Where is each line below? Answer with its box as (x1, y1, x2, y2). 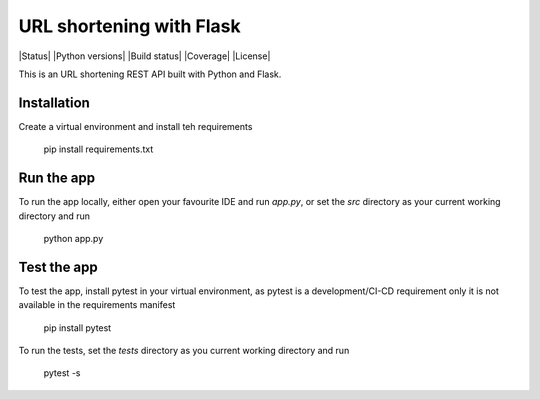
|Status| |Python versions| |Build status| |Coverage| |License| (18, 50, 271, 62)
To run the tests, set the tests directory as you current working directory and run (18, 345, 350, 356)
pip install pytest (43, 321, 112, 334)
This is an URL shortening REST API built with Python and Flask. (18, 68, 282, 80)
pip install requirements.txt (43, 143, 154, 155)
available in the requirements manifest (18, 299, 176, 311)
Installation (18, 94, 90, 111)
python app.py (43, 232, 104, 244)
